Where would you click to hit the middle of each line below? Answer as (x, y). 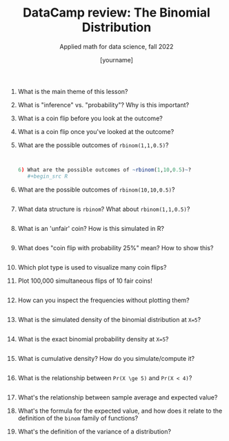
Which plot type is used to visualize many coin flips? (92, 267)
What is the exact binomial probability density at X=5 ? (93, 339)
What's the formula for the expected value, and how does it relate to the (120, 411)
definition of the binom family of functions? (78, 418)
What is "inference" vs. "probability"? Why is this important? (103, 104)
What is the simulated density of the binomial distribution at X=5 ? (109, 319)
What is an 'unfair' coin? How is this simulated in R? (91, 228)
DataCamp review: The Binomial (117, 13)
